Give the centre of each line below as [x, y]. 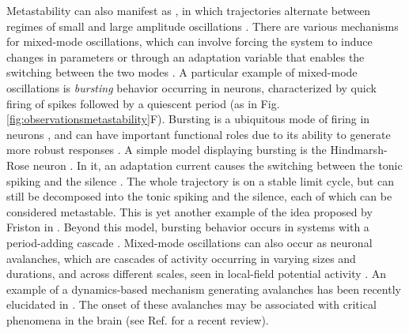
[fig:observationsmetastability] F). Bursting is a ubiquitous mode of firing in [188, 119]
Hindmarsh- [359, 150]
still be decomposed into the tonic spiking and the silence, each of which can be [199, 196]
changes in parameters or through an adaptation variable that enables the [186, 56]
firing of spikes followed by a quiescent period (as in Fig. [143, 103]
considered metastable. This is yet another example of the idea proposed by [189, 211]
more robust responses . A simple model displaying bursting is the [167, 150]
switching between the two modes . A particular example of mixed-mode [182, 72]
